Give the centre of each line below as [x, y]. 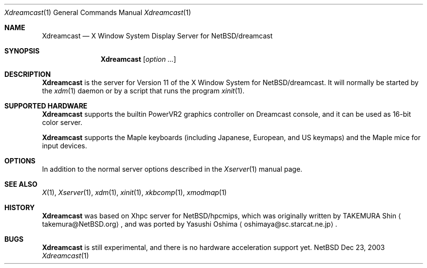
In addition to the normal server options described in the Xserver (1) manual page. [172, 169]
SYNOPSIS [22, 51]
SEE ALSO [21, 184]
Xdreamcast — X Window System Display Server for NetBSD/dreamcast [157, 36]
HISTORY [20, 207]
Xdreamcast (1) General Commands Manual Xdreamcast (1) [98, 12]
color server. [62, 122]
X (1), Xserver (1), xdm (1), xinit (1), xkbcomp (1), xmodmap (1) [134, 192]
